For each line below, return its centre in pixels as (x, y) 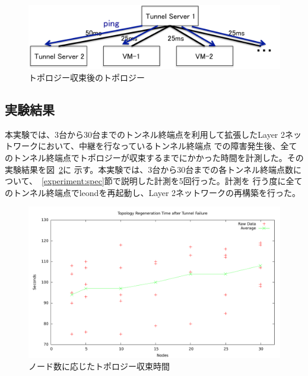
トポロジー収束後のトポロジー (87, 78)
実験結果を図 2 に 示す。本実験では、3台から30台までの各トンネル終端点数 (149, 169)
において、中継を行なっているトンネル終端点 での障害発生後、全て (167, 146)
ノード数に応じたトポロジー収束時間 (99, 366)
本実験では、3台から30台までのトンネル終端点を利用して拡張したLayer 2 (145, 134)
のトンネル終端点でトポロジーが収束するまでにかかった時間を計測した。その (154, 158)
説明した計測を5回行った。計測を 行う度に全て (212, 181)
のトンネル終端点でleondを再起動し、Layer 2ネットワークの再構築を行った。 (153, 192)
